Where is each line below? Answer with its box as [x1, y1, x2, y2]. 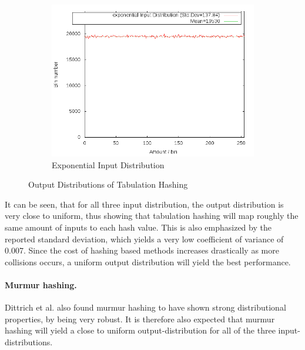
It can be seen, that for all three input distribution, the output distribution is [5, 198, 284, 210]
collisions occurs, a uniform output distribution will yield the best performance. [5, 255, 291, 268]
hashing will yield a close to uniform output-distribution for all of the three [5, 324, 276, 336]
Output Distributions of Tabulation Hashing [28, 178, 188, 191]
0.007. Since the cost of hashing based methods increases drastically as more [5, 244, 279, 256]
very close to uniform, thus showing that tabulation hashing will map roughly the [5, 209, 299, 222]
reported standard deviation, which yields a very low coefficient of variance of [5, 232, 284, 245]
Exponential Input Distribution [52, 158, 165, 171]
